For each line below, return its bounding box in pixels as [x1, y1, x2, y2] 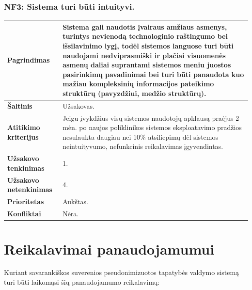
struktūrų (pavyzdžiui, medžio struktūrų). [63, 88, 206, 98]
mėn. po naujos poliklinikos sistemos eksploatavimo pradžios [63, 122, 242, 132]
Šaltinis [7, 100, 32, 111]
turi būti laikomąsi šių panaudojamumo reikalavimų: [4, 276, 160, 287]
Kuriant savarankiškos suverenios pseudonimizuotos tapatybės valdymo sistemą [4, 267, 239, 277]
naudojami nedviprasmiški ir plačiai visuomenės [63, 50, 226, 60]
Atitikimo [7, 122, 40, 132]
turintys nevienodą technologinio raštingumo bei [63, 31, 228, 41]
